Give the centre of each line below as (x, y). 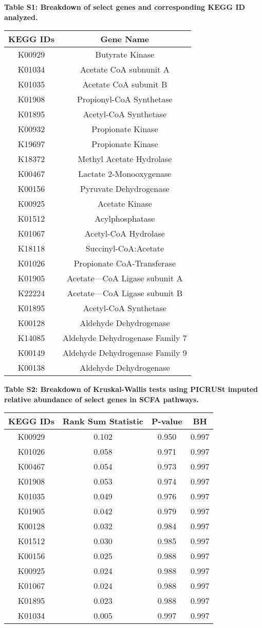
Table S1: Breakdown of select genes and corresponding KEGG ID (125, 7)
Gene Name (125, 39)
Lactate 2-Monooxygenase (125, 174)
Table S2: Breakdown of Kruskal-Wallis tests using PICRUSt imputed (131, 389)
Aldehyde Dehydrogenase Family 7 (125, 338)
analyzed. (21, 17)
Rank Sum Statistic (103, 421)
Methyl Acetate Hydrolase (125, 159)
